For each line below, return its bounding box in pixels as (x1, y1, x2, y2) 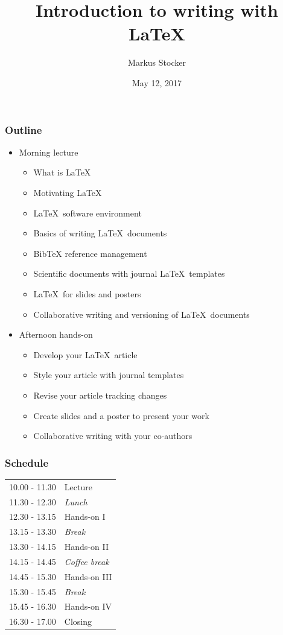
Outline (5, 122, 42, 137)
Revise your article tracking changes (33, 388, 167, 401)
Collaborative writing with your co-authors (33, 429, 192, 442)
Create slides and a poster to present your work (33, 409, 209, 422)
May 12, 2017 (132, 76, 182, 89)
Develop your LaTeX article (33, 348, 138, 361)
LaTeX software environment (33, 206, 142, 219)
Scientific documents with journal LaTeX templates (33, 267, 225, 280)
